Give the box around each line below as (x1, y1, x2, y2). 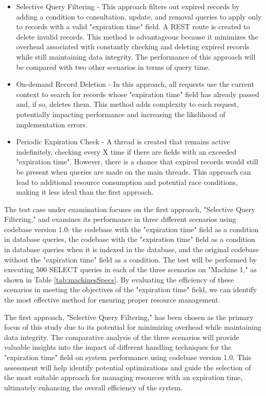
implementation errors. (16, 119, 88, 129)
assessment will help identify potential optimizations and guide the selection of (4, 362, 251, 372)
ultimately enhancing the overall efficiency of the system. (4, 382, 183, 392)
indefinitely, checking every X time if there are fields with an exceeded (16, 146, 236, 157)
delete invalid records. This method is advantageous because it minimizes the (16, 31, 258, 42)
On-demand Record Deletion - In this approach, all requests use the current (16, 79, 254, 89)
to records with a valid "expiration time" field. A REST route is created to (16, 21, 250, 32)
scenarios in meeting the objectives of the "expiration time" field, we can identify (4, 284, 257, 295)
